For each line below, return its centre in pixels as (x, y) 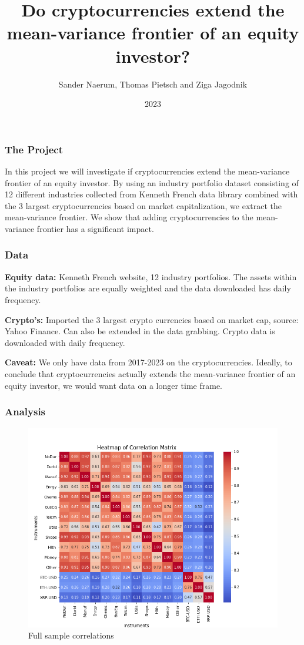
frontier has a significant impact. (95, 228)
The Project (34, 149)
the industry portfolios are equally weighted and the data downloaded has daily (148, 288)
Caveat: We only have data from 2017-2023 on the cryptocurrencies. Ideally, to (148, 362)
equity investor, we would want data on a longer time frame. (114, 385)
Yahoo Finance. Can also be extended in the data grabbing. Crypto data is (140, 331)
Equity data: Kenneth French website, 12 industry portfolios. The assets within (151, 276)
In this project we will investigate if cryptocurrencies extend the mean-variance (147, 171)
